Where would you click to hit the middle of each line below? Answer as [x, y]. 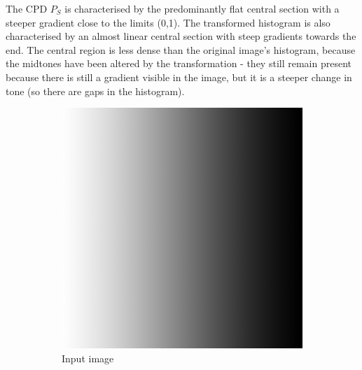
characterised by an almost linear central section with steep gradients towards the [181, 36]
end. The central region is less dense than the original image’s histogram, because [181, 49]
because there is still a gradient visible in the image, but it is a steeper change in [179, 77]
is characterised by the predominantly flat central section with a [202, 8]
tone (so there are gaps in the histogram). [95, 91]
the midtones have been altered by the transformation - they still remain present [179, 63]
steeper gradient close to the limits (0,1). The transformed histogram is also [168, 22]
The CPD [27, 8]
